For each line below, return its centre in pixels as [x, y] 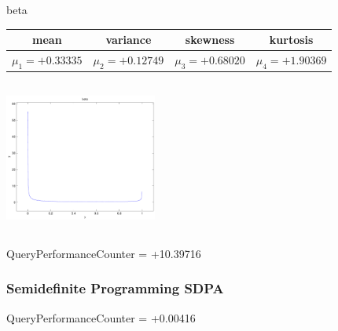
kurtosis [291, 40]
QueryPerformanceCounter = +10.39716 [104, 253]
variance [129, 40]
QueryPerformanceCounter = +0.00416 [101, 317]
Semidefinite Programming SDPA [115, 288]
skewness [210, 40]
